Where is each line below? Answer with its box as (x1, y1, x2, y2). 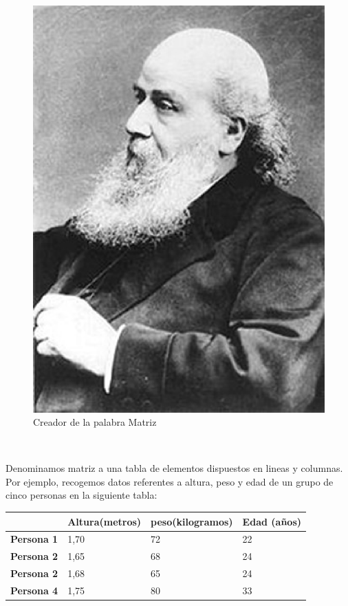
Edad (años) (242, 514, 301, 528)
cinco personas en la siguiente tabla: (6, 488, 157, 502)
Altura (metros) (67, 514, 142, 528)
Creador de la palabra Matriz (33, 415, 157, 429)
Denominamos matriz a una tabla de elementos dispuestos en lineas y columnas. (6, 461, 343, 475)
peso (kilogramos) (151, 514, 233, 528)
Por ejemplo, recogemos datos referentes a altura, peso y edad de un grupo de (6, 474, 334, 488)
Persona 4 (10, 583, 58, 597)
